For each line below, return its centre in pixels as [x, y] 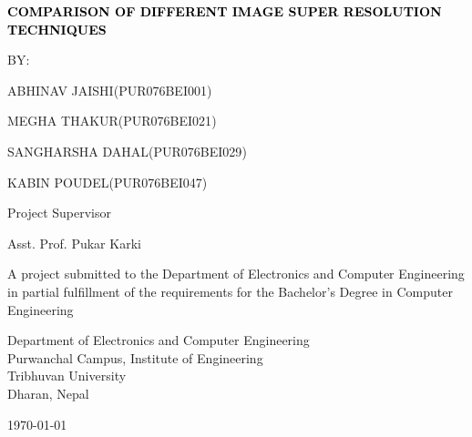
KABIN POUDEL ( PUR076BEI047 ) [108, 182]
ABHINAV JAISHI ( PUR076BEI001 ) [110, 90]
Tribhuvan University [67, 376]
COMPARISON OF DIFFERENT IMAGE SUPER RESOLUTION [225, 11]
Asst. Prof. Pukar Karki [74, 243]
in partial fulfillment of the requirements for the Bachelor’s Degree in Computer [230, 291]
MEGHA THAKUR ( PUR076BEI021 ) [112, 121]
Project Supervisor [59, 213]
